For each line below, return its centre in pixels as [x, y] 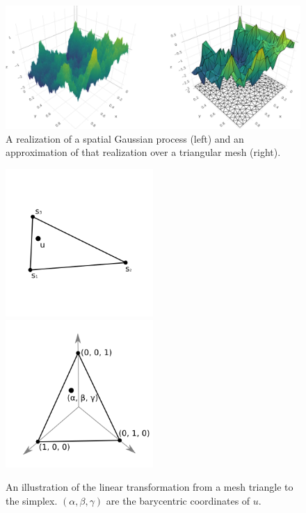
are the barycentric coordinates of [178, 500]
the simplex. [32, 500]
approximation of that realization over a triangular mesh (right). [143, 152]
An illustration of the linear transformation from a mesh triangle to [150, 487]
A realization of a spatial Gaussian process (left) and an [125, 138]
